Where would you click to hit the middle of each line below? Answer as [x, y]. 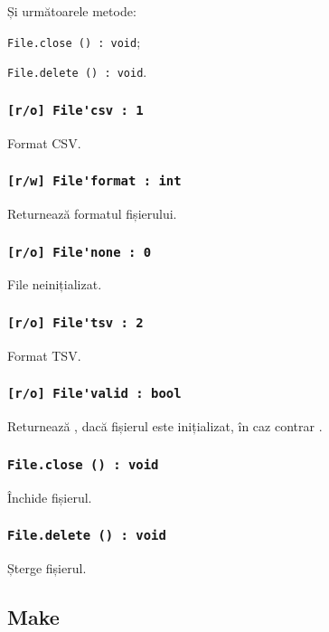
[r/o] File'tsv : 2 [75, 322]
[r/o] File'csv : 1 [75, 110]
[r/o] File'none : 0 [80, 252]
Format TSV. [44, 355]
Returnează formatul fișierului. [92, 214]
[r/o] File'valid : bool [94, 394]
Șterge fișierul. [47, 567]
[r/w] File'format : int [94, 181]
